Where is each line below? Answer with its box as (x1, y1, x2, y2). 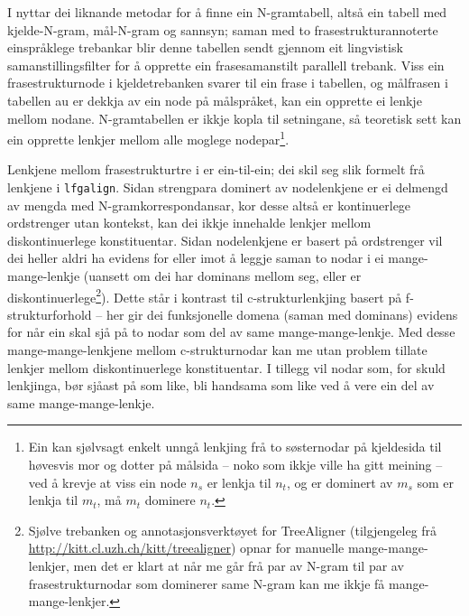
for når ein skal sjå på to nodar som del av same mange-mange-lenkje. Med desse (7, 322, 455, 341)
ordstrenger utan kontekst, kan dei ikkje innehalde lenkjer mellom (7, 213, 372, 232)
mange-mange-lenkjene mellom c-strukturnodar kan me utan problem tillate (7, 341, 428, 359)
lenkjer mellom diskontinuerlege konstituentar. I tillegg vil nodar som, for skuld (7, 358, 446, 377)
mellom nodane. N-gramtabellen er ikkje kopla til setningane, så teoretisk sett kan (7, 108, 462, 127)
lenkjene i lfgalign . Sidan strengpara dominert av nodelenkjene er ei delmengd (7, 178, 448, 196)
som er (417, 472, 455, 491)
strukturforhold (7, 304, 92, 323)
